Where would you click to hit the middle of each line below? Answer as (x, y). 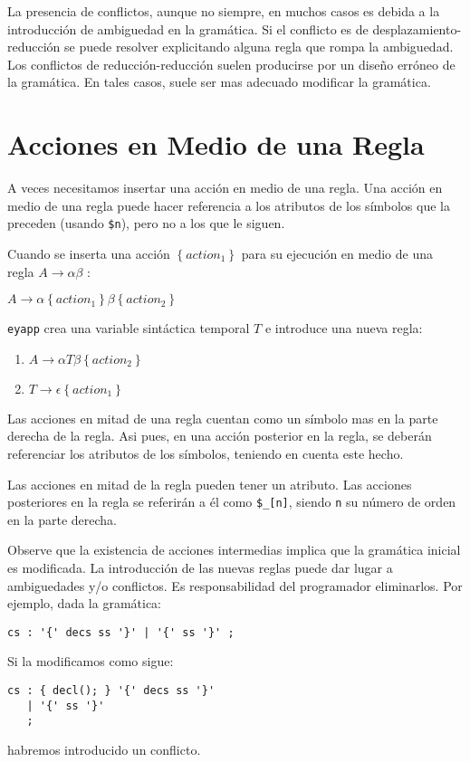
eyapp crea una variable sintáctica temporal (129, 328)
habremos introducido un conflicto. (104, 749)
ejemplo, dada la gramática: (84, 603)
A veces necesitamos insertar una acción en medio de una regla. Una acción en (225, 188)
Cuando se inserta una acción (89, 253)
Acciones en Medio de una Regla (216, 144)
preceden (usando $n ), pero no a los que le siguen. (146, 223)
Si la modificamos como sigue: (91, 661)
